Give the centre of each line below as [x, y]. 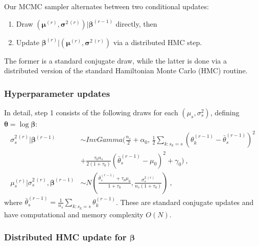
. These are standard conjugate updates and [185, 202]
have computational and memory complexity [74, 214]
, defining [225, 112]
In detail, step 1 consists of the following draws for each [91, 112]
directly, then [136, 23]
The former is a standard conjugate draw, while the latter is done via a [115, 60]
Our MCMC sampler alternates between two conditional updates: [107, 6]
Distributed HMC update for [65, 237]
